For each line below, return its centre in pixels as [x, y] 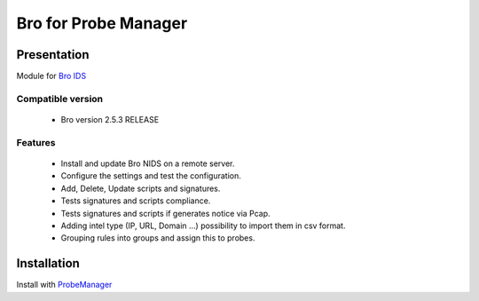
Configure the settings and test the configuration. [151, 176]
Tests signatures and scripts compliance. [136, 201]
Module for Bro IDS [51, 76]
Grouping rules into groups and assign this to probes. [158, 238]
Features [36, 142]
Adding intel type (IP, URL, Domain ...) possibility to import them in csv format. [203, 226]
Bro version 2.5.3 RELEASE [110, 120]
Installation [48, 263]
